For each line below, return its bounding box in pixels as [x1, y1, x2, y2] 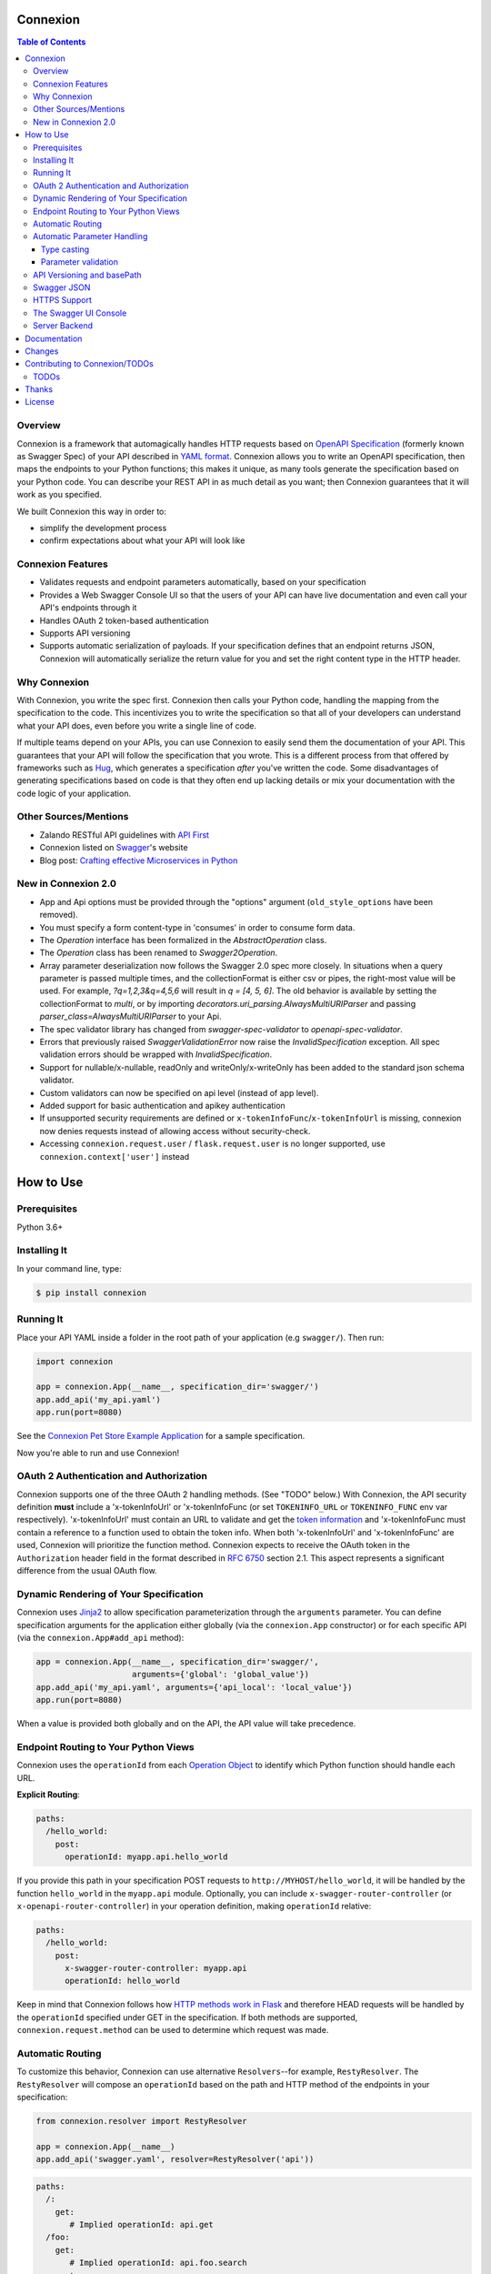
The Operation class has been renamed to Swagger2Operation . [39, 947, 278, 959]
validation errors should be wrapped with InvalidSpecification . [39, 1049, 273, 1060]
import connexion [35, 1356, 114, 1366]
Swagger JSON [33, 282, 91, 293]
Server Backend [33, 320, 93, 331]
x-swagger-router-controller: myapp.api [65, 1963, 247, 1974]
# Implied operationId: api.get [69, 2219, 214, 2230]
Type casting [41, 244, 90, 255]
